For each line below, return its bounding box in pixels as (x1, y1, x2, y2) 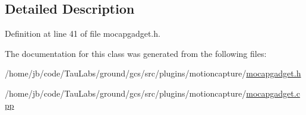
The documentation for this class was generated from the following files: (5, 47, 267, 59)
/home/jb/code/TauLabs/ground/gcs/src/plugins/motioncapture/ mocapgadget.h (5, 67, 301, 79)
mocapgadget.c (246, 87, 300, 99)
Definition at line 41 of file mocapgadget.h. (5, 27, 160, 40)
